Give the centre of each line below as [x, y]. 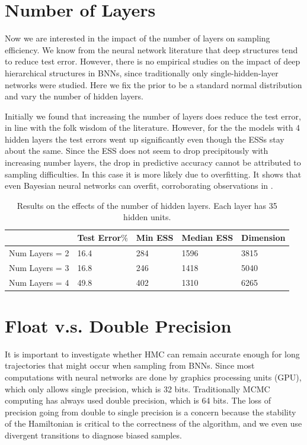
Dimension [263, 238]
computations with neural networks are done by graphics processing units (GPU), [153, 377]
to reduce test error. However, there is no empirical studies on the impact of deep [153, 61]
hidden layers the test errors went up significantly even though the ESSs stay [145, 139]
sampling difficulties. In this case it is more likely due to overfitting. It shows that [153, 174]
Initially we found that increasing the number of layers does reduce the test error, [153, 116]
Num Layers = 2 [39, 252]
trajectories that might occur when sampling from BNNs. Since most [130, 365]
